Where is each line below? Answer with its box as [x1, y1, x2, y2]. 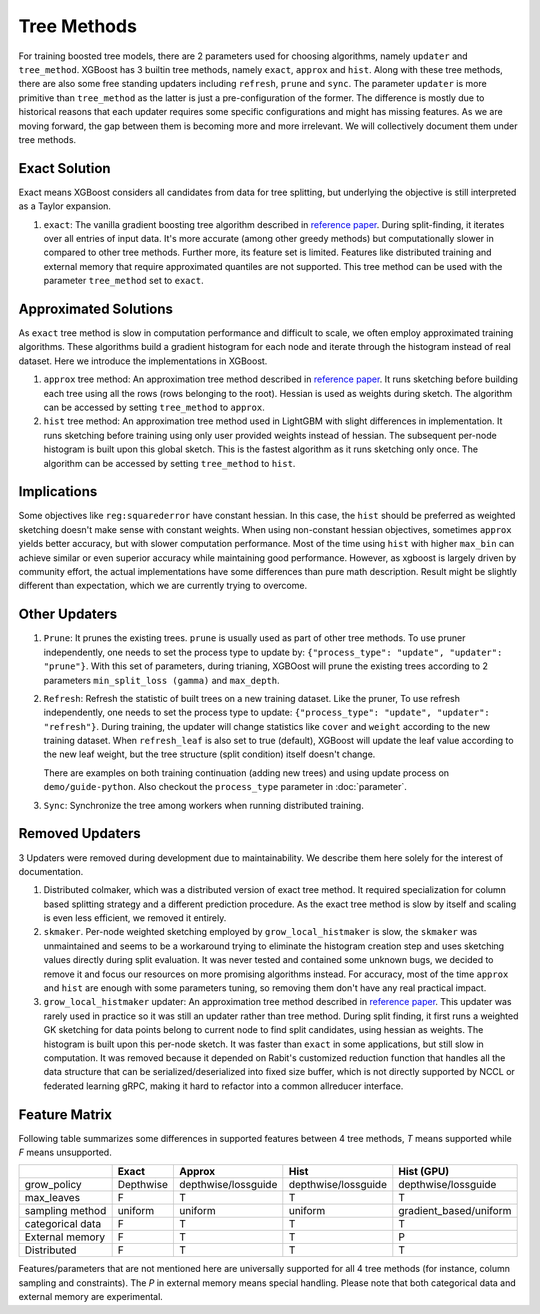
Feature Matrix [18, 1106, 112, 1123]
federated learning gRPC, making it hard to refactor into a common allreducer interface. [43, 1080, 404, 1092]
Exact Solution [18, 160, 111, 177]
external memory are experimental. [18, 1291, 164, 1303]
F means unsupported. [18, 1146, 112, 1159]
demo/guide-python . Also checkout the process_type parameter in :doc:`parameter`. [43, 781, 407, 793]
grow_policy [24, 1178, 82, 1192]
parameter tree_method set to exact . [43, 275, 204, 287]
